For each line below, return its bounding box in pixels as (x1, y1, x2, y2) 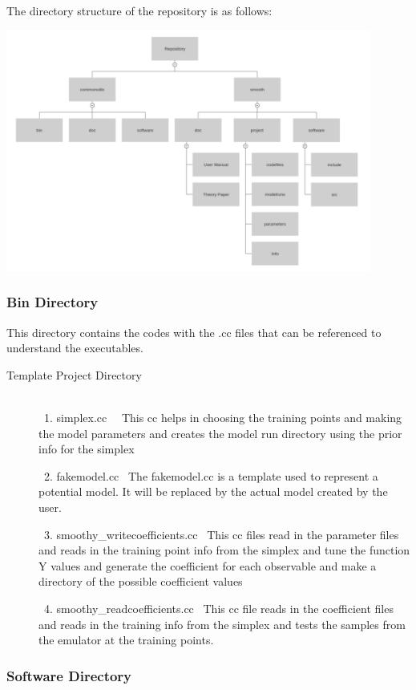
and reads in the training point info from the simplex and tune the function (38, 542, 410, 558)
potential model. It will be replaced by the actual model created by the (38, 483, 388, 500)
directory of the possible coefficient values (38, 573, 243, 590)
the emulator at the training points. (38, 631, 214, 648)
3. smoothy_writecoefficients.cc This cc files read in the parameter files (43, 526, 399, 542)
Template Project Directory (6, 366, 142, 383)
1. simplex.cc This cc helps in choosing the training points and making (43, 409, 402, 426)
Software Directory (6, 665, 132, 685)
